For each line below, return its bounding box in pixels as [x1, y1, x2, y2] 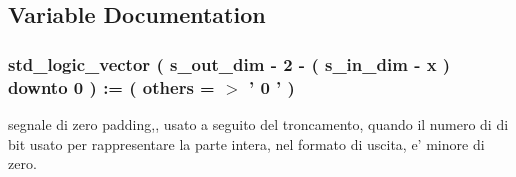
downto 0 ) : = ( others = [8, 74, 215, 99]
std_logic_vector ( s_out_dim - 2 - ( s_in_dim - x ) [8, 51, 451, 76]
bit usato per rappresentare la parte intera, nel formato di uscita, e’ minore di [8, 133, 485, 154]
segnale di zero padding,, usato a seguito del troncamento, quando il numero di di [8, 113, 509, 134]
